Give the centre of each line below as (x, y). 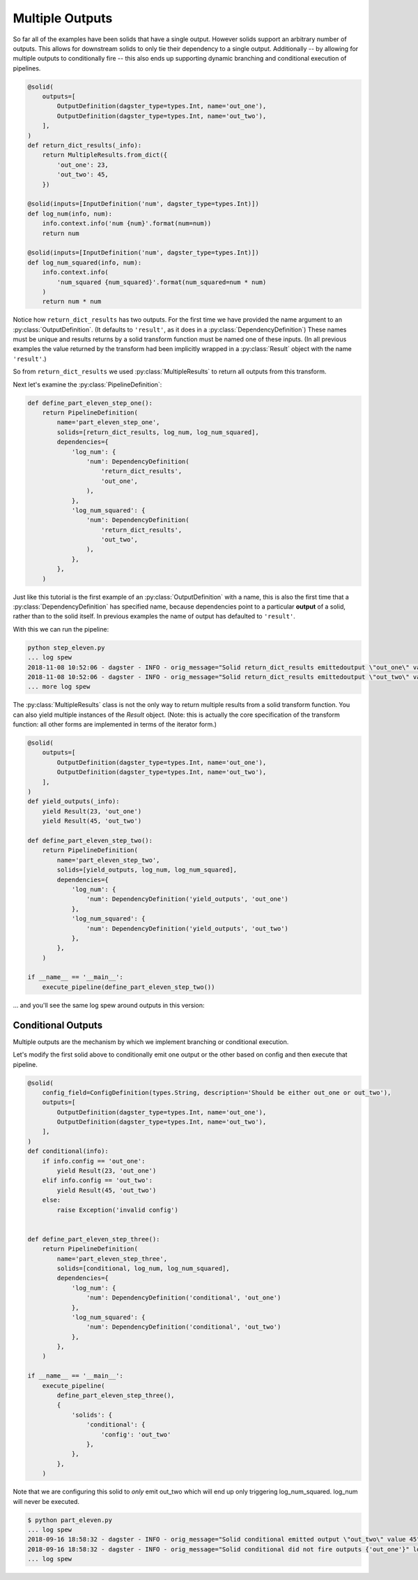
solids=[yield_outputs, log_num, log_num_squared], (147, 870)
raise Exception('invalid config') (118, 1210)
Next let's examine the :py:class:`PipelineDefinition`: (87, 385)
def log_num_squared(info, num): (85, 262)
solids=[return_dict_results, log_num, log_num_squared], (158, 432)
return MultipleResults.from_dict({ (104, 155)
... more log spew (59, 687)
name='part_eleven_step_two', (108, 860)
